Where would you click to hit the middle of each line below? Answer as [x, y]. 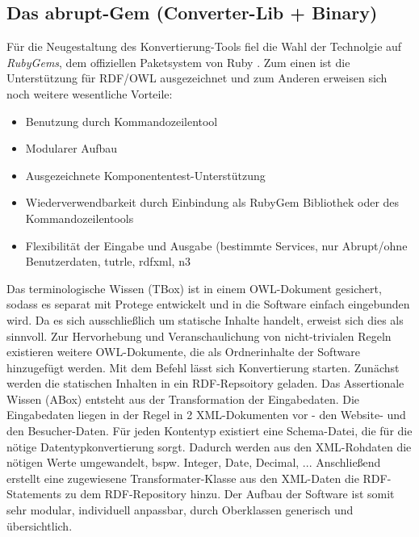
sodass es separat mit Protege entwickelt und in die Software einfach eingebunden [208, 304]
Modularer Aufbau [71, 148]
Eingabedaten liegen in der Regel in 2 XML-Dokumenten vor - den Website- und [206, 415]
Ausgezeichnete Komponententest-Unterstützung [145, 175]
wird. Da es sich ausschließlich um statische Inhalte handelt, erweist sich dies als [205, 319]
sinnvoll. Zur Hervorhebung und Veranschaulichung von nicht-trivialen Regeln [199, 336]
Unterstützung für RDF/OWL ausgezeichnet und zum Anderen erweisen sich [197, 78]
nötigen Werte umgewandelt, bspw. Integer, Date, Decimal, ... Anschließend [194, 462]
